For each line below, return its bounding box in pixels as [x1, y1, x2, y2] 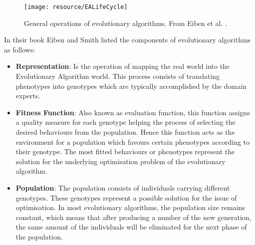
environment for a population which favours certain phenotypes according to [15, 136, 250, 147]
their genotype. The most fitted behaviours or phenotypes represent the [15, 146, 235, 157]
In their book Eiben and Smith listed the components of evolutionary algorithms [4, 34, 251, 45]
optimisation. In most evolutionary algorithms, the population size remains [15, 202, 245, 213]
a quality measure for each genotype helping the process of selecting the [15, 117, 236, 127]
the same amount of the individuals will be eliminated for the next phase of [15, 222, 247, 232]
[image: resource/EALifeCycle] [24, 3, 128, 10]
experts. [15, 90, 40, 101]
